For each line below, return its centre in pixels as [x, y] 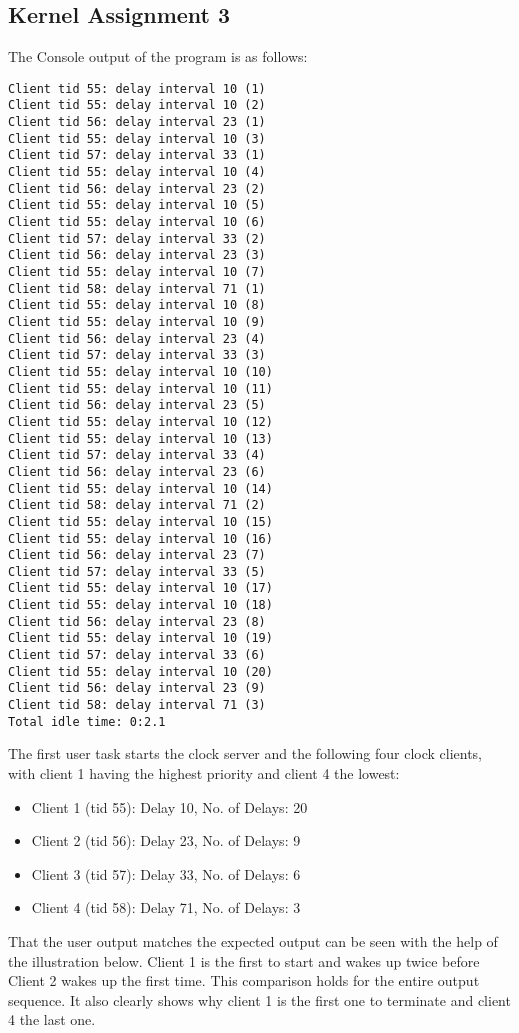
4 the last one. [52, 1019]
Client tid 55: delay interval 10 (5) [137, 205]
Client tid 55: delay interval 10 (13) [140, 438]
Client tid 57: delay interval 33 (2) [137, 238]
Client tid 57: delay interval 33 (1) [137, 155]
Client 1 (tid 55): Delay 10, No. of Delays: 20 [169, 806]
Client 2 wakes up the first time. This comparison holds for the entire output [244, 980]
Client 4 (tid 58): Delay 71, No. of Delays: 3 [166, 907]
